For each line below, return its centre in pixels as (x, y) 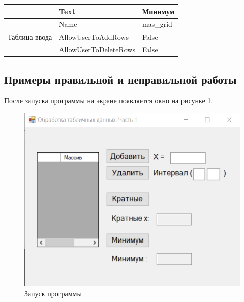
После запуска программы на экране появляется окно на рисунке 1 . (109, 100)
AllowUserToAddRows (94, 37)
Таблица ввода (30, 37)
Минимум (159, 11)
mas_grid (157, 24)
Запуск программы (53, 293)
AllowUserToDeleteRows (97, 50)
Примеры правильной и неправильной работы (120, 79)
